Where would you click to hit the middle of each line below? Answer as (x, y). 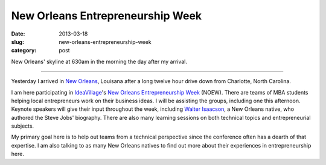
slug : (18, 42)
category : (24, 51)
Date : (18, 34)
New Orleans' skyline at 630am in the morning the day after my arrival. (99, 61)
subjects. (23, 126)
